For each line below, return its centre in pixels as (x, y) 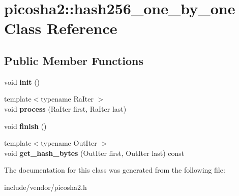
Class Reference (61, 28)
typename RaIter (67, 99)
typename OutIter (69, 143)
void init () (22, 81)
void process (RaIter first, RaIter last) (65, 108)
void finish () (25, 126)
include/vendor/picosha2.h (46, 187)
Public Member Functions (74, 60)
